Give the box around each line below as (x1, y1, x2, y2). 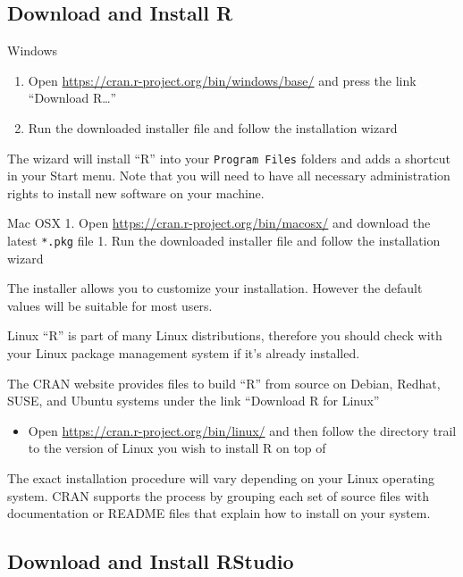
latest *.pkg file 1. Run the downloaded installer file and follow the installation (7, 231, 441, 250)
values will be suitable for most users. (7, 296, 213, 314)
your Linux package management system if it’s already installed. (7, 344, 360, 363)
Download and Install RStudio (7, 548, 294, 575)
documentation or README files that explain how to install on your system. (7, 504, 431, 523)
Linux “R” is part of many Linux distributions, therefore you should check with (7, 326, 442, 345)
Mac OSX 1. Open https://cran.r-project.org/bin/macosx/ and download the (7, 213, 431, 232)
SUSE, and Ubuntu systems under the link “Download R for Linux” (7, 391, 380, 410)
